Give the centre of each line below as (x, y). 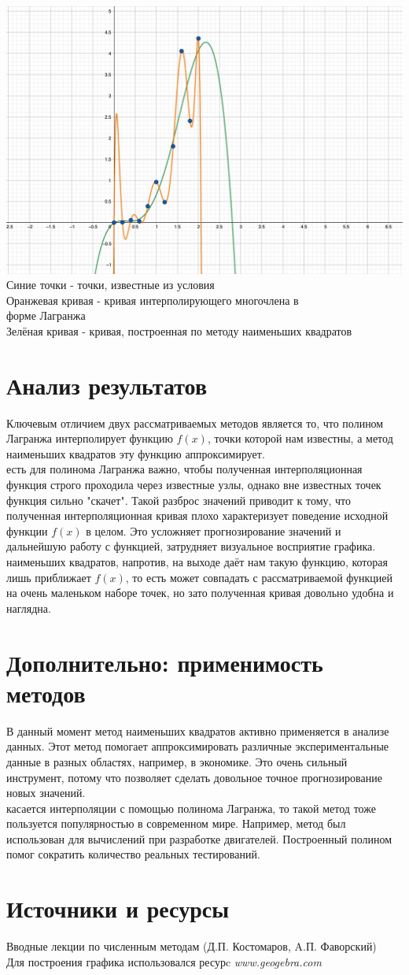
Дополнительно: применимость (165, 662)
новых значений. (46, 793)
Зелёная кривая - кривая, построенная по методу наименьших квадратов (179, 330)
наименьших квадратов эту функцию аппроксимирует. (136, 453)
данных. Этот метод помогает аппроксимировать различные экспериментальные (198, 746)
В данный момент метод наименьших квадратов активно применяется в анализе (198, 730)
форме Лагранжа (46, 315)
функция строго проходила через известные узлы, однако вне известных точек (194, 485)
